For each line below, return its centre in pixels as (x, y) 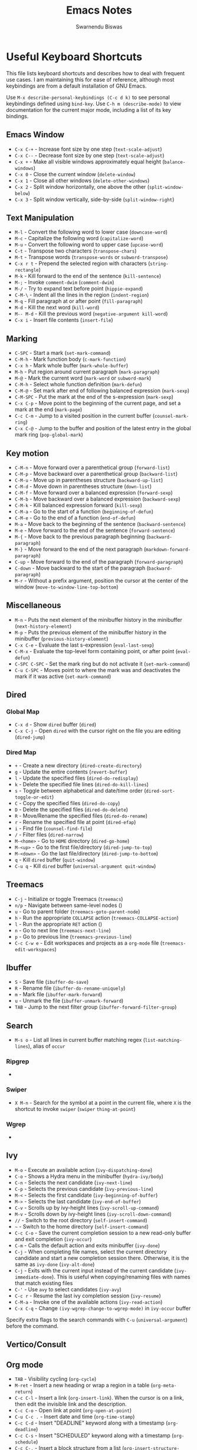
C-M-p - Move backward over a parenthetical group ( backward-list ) (96, 473)
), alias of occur (47, 1046)
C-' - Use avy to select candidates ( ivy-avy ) (68, 1289)
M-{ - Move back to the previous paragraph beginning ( (81, 537)
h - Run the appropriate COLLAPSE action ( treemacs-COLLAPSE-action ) (96, 918)
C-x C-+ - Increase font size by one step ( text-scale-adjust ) (88, 149)
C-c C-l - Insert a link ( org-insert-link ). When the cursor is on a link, (99, 1398)
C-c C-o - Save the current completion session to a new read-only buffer (103, 1233)
